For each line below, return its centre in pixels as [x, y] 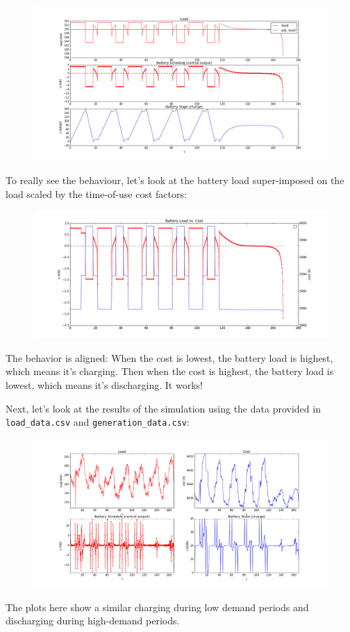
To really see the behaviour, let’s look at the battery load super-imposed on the [175, 180]
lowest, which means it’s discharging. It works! [104, 385]
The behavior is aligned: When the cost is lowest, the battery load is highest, [169, 357]
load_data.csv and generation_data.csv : [98, 422]
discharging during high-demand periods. [93, 621]
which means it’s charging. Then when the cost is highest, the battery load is [170, 371]
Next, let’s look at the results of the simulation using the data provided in [163, 408]
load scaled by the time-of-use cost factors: [96, 193]
